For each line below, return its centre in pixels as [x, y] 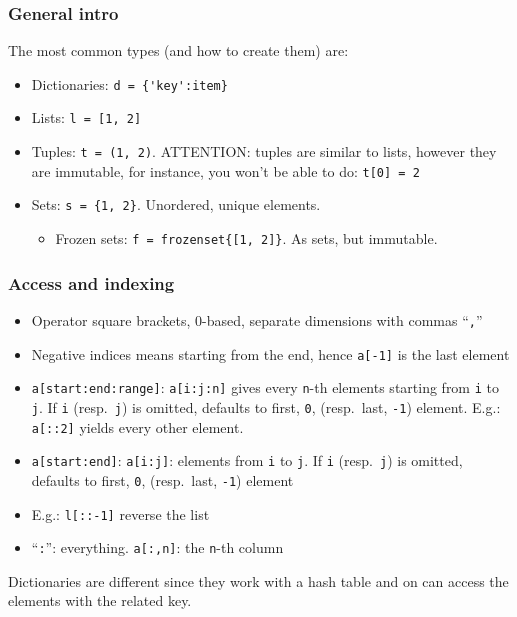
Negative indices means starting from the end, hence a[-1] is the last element [270, 353]
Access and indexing [91, 282]
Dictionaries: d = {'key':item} [129, 83]
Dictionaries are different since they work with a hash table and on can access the [258, 580]
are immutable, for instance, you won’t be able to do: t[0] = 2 [225, 170]
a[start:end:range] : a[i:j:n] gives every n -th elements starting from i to [265, 387]
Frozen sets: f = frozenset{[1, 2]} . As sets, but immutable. [246, 238]
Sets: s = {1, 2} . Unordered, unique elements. [176, 204]
